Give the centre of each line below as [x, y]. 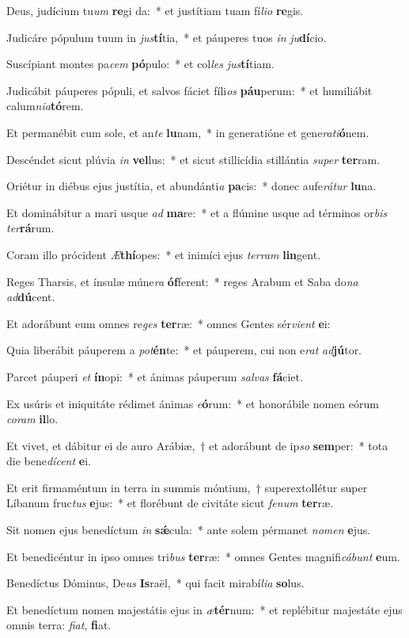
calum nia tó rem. [45, 106]
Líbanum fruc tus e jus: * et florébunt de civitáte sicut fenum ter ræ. [170, 503]
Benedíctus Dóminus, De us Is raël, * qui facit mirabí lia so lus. [155, 583]
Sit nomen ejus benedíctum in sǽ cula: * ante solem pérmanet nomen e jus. [189, 530]
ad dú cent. [31, 297]
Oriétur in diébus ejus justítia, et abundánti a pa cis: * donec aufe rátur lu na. [191, 186]
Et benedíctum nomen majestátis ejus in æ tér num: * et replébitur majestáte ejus [204, 609]
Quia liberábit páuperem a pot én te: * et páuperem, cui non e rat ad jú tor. [184, 350]
